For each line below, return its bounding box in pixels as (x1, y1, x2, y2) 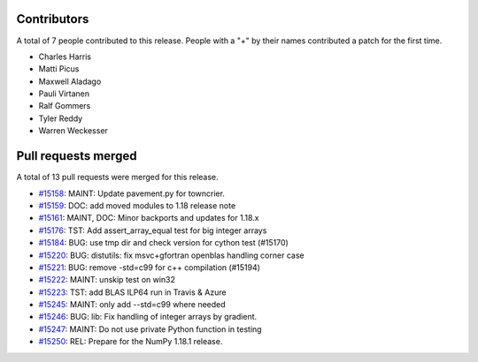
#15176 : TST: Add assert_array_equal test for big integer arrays (38, 225, 267, 236)
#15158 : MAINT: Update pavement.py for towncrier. (38, 188, 226, 199)
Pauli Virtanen (38, 88, 90, 99)
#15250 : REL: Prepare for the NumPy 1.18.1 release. (38, 336, 223, 347)
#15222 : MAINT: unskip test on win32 (38, 275, 176, 285)
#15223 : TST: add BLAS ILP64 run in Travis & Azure (38, 287, 227, 298)
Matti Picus (38, 64, 80, 74)
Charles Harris (38, 51, 92, 62)
